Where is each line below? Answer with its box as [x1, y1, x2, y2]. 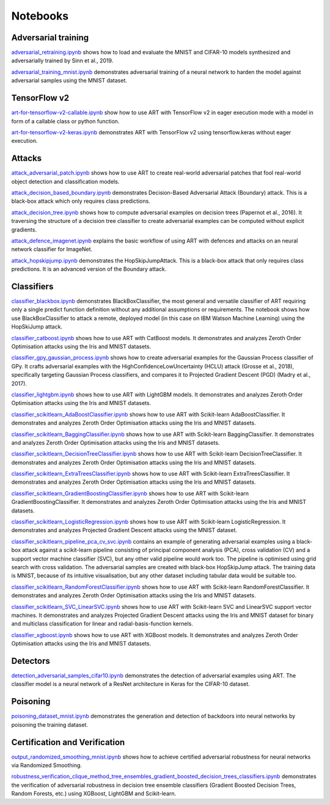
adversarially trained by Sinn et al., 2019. [11, 57, 114, 64]
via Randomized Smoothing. [11, 761, 82, 769]
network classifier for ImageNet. [11, 246, 93, 253]
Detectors [11, 655, 50, 666]
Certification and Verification [11, 737, 125, 748]
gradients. [11, 226, 37, 233]
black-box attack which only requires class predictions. [11, 197, 151, 205]
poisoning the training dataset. [11, 721, 89, 728]
